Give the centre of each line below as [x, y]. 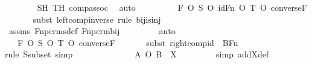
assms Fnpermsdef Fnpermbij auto [92, 31]
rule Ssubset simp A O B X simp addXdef [137, 54]
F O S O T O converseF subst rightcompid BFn [128, 42]
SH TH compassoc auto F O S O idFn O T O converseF [172, 7]
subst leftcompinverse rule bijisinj [97, 19]
